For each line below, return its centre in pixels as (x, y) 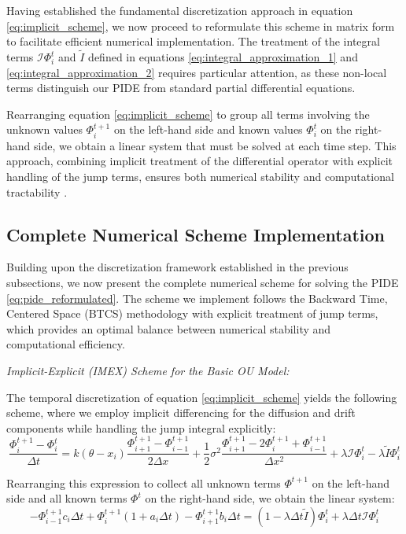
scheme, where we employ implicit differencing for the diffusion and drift (181, 412)
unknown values (44, 129)
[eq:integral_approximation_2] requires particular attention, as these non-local (197, 72)
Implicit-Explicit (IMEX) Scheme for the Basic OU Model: (148, 370)
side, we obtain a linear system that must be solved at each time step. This (215, 145)
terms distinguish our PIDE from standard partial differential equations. (181, 88)
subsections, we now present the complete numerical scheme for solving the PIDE (203, 282)
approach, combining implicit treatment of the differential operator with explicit (200, 161)
